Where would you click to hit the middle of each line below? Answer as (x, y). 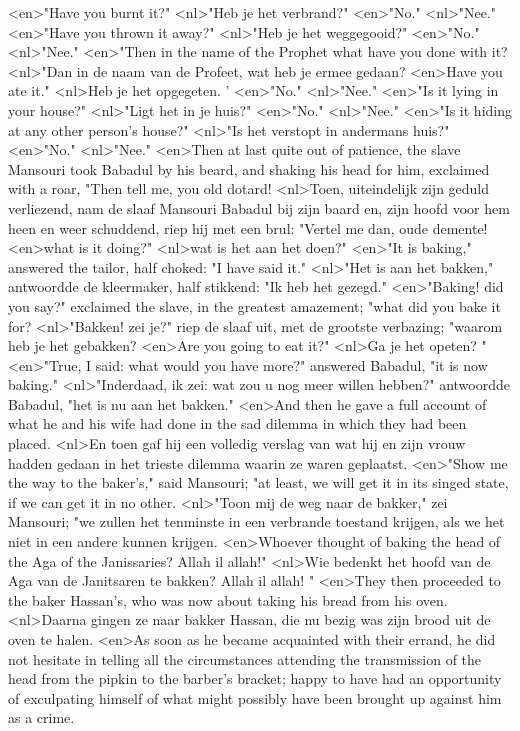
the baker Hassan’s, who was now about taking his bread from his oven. (228, 599)
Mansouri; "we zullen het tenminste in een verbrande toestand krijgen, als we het (256, 521)
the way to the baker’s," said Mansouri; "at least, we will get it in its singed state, (258, 482)
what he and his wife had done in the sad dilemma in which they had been (237, 423)
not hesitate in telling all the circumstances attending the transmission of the (245, 658)
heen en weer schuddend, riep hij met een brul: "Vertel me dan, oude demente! (248, 227)
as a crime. (41, 717)
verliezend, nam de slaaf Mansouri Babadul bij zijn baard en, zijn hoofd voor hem (259, 207)
